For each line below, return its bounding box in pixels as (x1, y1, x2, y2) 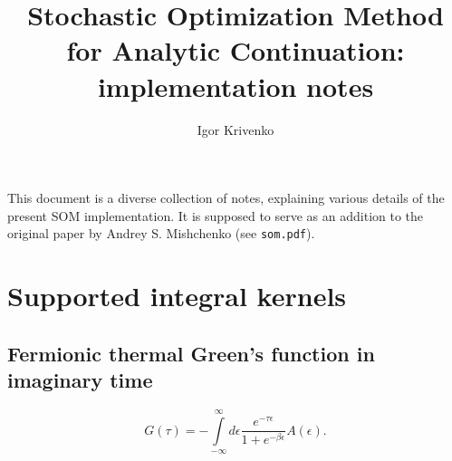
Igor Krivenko (197, 120, 274, 139)
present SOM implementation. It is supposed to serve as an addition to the (7, 206, 424, 225)
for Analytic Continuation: (66, 32, 405, 69)
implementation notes (97, 67, 374, 104)
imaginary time (7, 366, 153, 394)
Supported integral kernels (7, 277, 347, 314)
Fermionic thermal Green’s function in (7, 339, 375, 367)
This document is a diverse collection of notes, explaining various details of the (7, 188, 445, 207)
